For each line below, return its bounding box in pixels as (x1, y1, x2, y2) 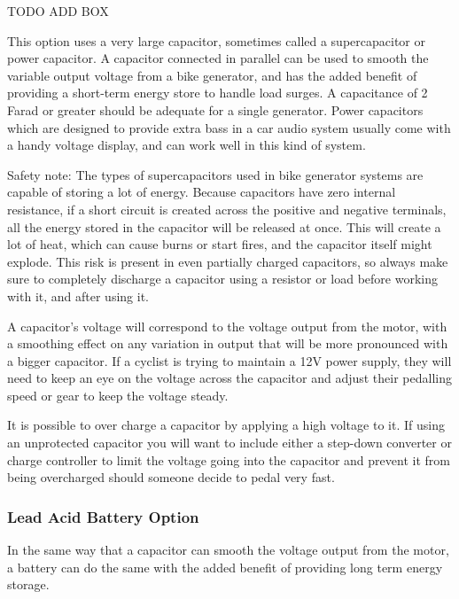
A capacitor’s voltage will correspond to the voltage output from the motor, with (7, 316, 447, 335)
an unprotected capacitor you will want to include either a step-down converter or (7, 433, 452, 452)
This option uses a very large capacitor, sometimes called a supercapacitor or (7, 31, 425, 50)
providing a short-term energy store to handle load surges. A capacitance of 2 (7, 83, 428, 102)
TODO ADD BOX (7, 2, 109, 19)
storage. (7, 575, 50, 594)
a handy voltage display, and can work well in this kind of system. (7, 136, 366, 154)
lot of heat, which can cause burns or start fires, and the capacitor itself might (7, 235, 432, 253)
